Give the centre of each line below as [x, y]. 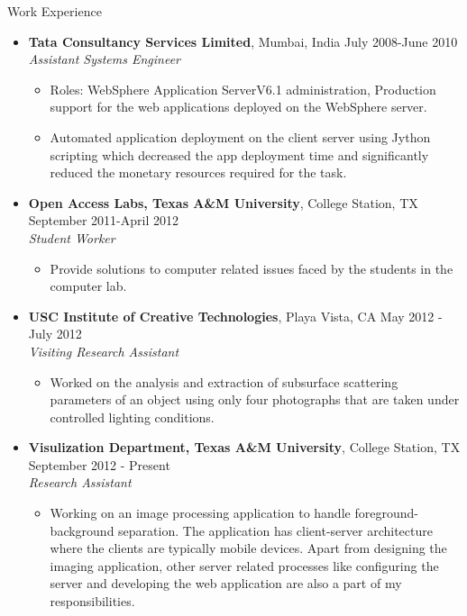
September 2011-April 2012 [103, 220]
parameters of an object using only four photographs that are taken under [255, 399]
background [82, 530]
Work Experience [55, 11]
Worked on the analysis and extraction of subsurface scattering [224, 381]
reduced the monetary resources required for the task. [198, 172]
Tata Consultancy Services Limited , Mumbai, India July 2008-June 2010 [243, 41]
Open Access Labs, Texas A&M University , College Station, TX [223, 202]
